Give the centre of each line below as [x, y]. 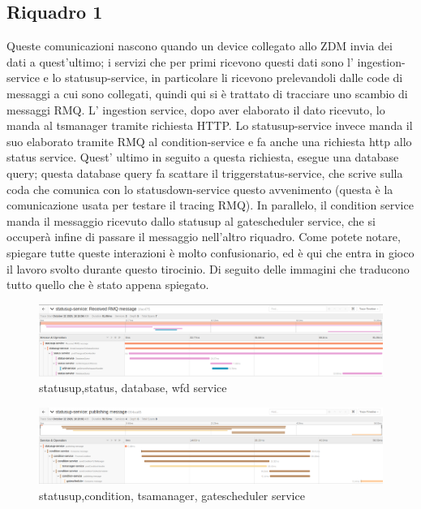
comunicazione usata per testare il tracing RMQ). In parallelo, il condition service [210, 205]
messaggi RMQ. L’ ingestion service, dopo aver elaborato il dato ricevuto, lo [196, 109]
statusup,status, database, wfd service [133, 388]
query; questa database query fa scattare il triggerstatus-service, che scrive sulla [205, 173]
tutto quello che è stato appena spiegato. [108, 285]
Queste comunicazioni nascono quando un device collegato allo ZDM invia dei [200, 46]
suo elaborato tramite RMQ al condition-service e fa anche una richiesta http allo [209, 141]
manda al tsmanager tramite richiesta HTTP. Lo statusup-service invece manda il [210, 125]
